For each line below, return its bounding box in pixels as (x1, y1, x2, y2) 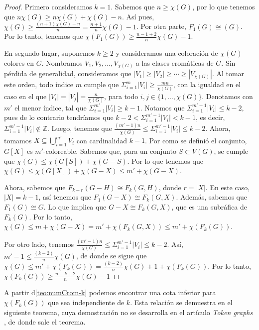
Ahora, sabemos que (4, 182, 66, 192)
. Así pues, (122, 11, 154, 21)
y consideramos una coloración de (116, 48, 218, 58)
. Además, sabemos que (176, 192, 247, 202)
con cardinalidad (76, 135, 127, 145)
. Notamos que (140, 102, 185, 112)
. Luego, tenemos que (47, 123, 112, 133)
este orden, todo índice (4, 79, 73, 90)
